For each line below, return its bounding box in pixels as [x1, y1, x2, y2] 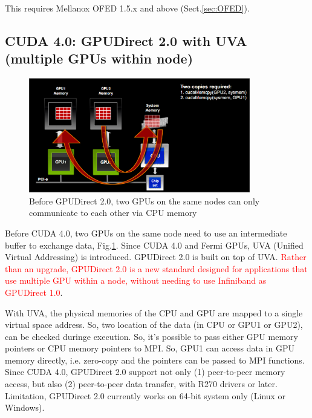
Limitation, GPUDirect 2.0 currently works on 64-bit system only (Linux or [5, 389, 286, 402]
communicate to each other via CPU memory [29, 206, 197, 219]
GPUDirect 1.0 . [5, 286, 63, 298]
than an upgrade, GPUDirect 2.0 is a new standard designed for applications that [5, 262, 308, 275]
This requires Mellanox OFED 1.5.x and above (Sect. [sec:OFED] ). [5, 2, 250, 14]
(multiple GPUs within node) [5, 49, 193, 68]
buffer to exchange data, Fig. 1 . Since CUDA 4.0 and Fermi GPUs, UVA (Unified [5, 238, 304, 251]
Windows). [5, 401, 45, 414]
